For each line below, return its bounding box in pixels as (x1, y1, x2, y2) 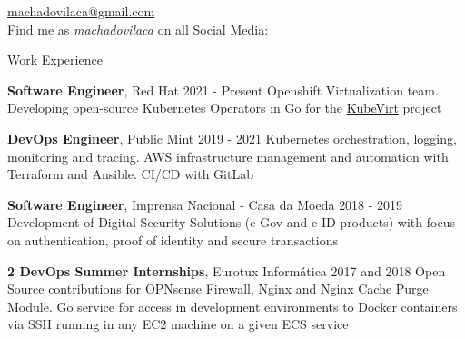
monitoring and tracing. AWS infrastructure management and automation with (7, 146, 449, 165)
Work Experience (7, 50, 103, 69)
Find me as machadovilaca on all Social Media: (7, 19, 269, 38)
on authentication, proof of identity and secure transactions (7, 230, 338, 249)
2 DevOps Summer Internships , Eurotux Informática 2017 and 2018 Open (7, 261, 446, 280)
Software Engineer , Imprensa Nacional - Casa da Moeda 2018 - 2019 (7, 194, 403, 214)
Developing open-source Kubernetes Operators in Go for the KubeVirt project (7, 98, 442, 117)
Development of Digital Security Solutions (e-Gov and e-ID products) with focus (7, 213, 455, 232)
